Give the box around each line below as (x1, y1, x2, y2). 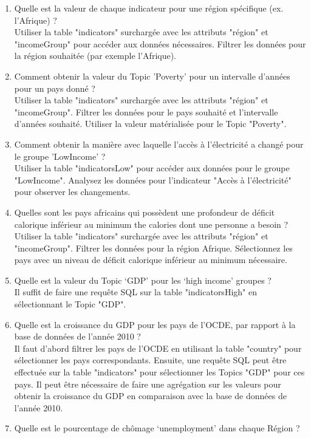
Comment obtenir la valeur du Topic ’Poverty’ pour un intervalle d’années (14, 69, 290, 82)
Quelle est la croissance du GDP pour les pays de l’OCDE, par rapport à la (14, 318, 296, 330)
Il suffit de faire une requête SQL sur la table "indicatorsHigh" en (14, 286, 257, 298)
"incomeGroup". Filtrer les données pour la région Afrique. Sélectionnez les (14, 241, 293, 254)
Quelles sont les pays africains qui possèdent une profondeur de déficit (14, 205, 275, 218)
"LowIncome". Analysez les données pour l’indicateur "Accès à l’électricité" (14, 173, 292, 186)
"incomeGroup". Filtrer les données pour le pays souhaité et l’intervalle (14, 105, 278, 118)
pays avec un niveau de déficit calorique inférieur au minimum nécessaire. (14, 253, 287, 266)
